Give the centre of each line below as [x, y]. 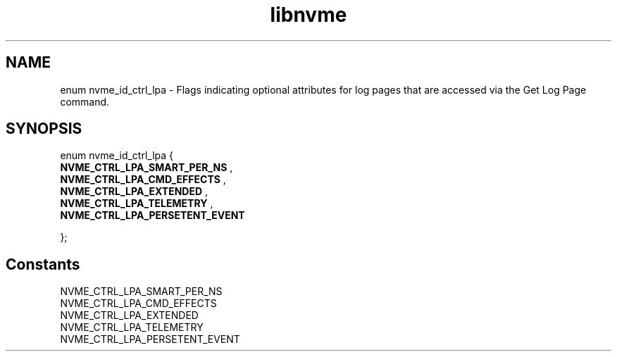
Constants [43, 264]
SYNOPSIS [44, 129]
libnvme [308, 15]
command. [85, 101]
